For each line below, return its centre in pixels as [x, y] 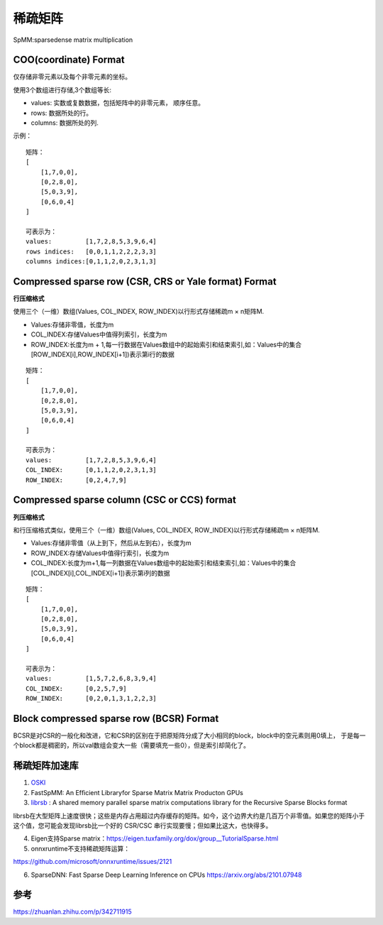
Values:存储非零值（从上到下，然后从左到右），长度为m [111, 543]
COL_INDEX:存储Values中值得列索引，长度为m [99, 334]
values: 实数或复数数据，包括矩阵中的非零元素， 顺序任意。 [118, 103]
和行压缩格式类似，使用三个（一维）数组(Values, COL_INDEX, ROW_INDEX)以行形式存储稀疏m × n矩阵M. [167, 530]
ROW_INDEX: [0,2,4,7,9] [76, 480]
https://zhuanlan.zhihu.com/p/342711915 [73, 912]
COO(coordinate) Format [69, 60]
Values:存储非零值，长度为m [72, 324]
